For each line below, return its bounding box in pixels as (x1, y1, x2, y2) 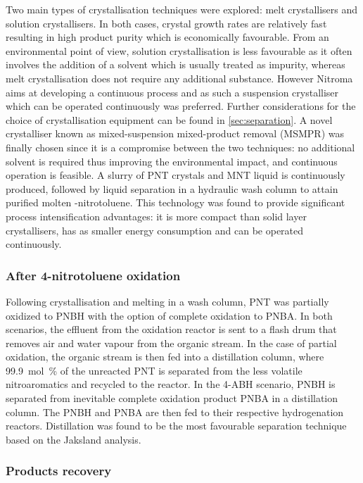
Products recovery (6, 462, 112, 479)
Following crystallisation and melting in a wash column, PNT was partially (6, 294, 329, 308)
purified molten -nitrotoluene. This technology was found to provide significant (6, 195, 345, 210)
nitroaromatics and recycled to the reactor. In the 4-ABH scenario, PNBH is (6, 377, 336, 391)
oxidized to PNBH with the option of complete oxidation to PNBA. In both (6, 308, 333, 322)
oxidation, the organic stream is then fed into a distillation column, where (6, 349, 324, 364)
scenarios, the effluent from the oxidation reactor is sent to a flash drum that (6, 322, 337, 337)
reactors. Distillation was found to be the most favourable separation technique (6, 418, 347, 433)
